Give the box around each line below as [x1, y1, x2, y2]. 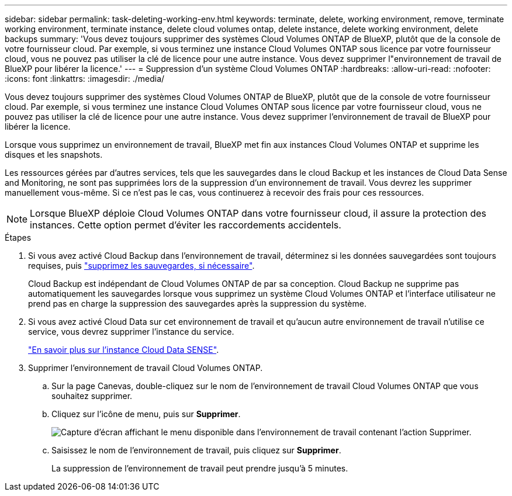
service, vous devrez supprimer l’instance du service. [28, 327, 234, 337]
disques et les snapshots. [5, 150, 103, 159]
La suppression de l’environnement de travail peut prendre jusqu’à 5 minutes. [51, 463, 348, 473]
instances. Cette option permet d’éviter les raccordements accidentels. [30, 219, 341, 231]
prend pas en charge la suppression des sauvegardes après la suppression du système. [28, 299, 366, 308]
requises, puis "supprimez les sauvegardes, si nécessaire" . [28, 261, 255, 270]
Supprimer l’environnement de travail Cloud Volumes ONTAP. [28, 363, 263, 373]
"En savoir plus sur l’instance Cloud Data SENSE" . [28, 345, 219, 355]
